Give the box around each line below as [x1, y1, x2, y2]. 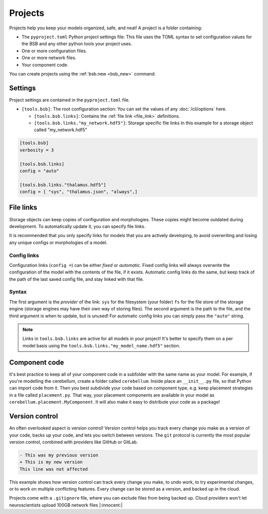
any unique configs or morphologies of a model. [9, 239, 108, 246]
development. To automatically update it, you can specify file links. [9, 223, 146, 229]
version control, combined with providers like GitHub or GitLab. [9, 439, 138, 445]
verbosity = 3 [19, 147, 54, 153]
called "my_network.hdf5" [34, 127, 87, 133]
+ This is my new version [19, 459, 83, 465]
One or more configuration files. [21, 48, 87, 54]
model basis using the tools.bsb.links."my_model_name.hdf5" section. [22, 343, 181, 348]
